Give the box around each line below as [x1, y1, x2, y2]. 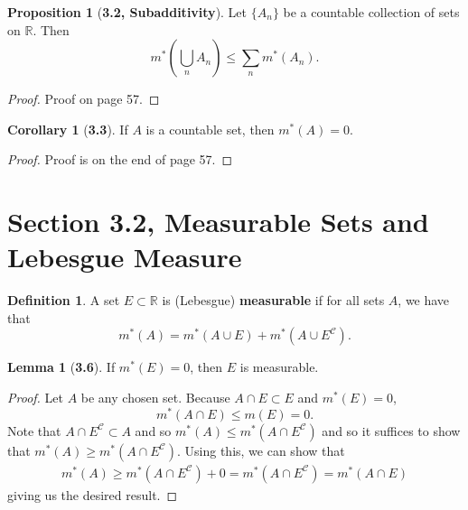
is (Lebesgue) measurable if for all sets [162, 291, 385, 310]
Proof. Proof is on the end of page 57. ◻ [7, 150, 233, 169]
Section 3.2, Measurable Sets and [7, 203, 429, 240]
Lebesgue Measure [7, 238, 242, 275]
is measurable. [239, 357, 319, 376]
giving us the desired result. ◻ [7, 485, 178, 504]
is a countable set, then [145, 119, 275, 138]
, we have [398, 291, 450, 310]
